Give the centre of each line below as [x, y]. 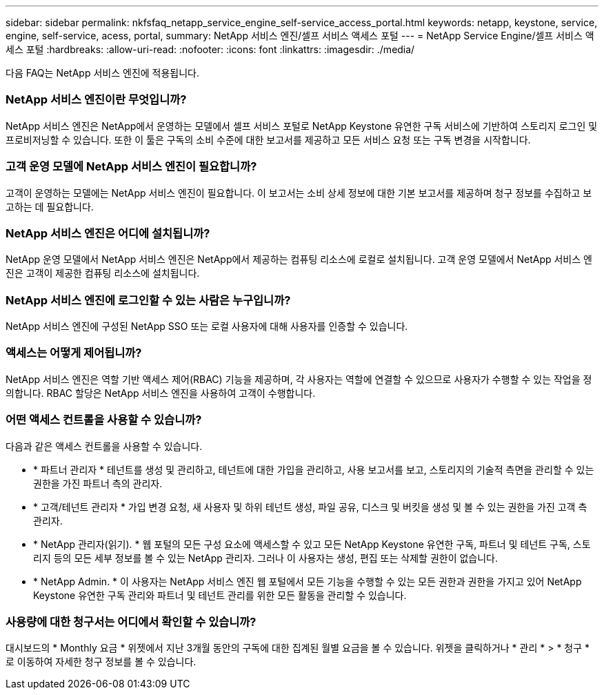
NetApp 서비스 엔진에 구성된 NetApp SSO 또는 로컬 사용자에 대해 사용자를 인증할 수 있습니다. [207, 326]
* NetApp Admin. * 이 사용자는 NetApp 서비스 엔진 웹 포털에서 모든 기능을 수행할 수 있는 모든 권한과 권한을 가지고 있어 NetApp [308, 581]
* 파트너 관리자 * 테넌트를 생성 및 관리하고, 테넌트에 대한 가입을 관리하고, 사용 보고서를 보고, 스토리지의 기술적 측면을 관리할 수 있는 [314, 469]
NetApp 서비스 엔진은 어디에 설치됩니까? [108, 233]
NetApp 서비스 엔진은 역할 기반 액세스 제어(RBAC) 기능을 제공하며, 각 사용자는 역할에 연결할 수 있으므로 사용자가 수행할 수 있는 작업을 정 [299, 379]
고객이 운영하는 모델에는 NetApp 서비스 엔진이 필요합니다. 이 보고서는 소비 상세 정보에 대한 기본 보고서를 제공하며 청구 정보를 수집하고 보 [299, 193]
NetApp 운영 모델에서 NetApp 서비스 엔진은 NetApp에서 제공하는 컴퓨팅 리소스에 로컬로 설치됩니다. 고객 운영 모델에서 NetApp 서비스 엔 [299, 260]
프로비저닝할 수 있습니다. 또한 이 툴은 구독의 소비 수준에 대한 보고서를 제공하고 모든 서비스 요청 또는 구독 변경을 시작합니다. [268, 139]
